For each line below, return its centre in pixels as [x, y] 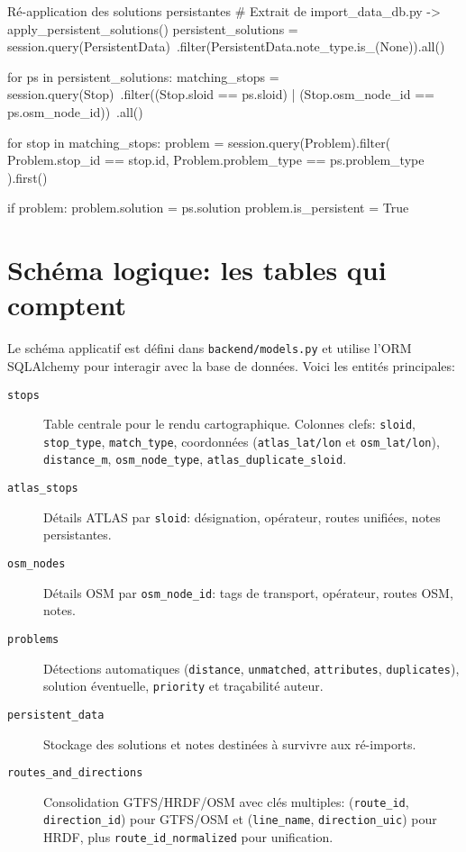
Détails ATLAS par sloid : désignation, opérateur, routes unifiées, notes [242, 517]
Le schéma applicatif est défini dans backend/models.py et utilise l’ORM [210, 348]
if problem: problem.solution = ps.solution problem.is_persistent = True [208, 208]
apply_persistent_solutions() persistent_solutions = [153, 28]
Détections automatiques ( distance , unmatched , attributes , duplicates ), [251, 668]
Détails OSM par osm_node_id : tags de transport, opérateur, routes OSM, [248, 592]
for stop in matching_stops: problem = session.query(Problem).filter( [199, 142]
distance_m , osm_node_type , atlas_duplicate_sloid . [195, 459]
